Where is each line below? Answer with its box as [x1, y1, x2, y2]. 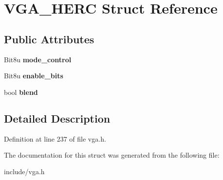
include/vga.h [4, 166, 45, 176]
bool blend [4, 87, 38, 97]
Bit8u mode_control [4, 54, 72, 64]
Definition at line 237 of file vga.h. [4, 133, 106, 144]
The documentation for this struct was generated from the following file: [4, 150, 220, 160]
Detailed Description [4, 110, 111, 126]
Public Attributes [4, 31, 94, 46]
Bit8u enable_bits [4, 71, 63, 81]
